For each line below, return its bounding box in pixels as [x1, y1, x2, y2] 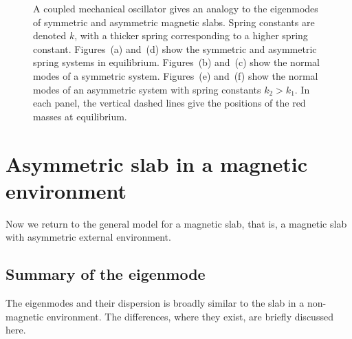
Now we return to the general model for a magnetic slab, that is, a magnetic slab [5, 216, 347, 230]
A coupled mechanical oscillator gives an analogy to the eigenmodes [33, 1, 318, 15]
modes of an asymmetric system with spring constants [33, 82, 261, 96]
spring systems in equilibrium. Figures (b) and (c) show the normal [33, 55, 320, 69]
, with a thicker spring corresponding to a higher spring [74, 28, 308, 43]
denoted [33, 28, 67, 43]
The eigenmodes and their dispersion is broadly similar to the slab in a [5, 296, 305, 310]
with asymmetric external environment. [5, 230, 171, 244]
